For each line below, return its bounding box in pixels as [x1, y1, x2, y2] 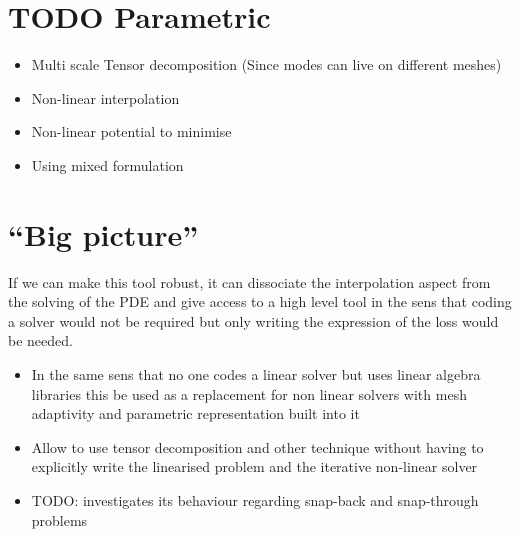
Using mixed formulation [31, 154, 184, 175]
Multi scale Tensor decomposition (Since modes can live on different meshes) [31, 54, 502, 75]
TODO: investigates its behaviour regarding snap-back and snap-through [31, 489, 479, 510]
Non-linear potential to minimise [31, 121, 232, 142]
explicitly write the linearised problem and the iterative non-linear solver [31, 456, 478, 477]
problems [31, 509, 88, 530]
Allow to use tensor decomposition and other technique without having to [31, 436, 484, 457]
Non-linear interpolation [31, 87, 180, 108]
